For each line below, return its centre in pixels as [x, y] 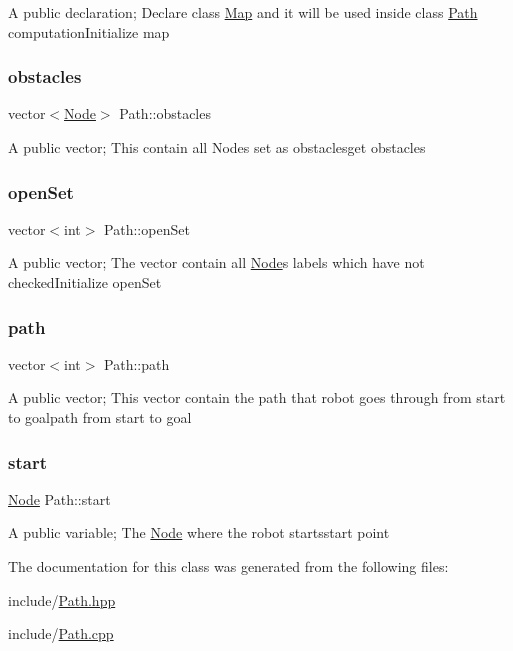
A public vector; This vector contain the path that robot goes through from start [257, 397]
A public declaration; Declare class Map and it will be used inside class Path [243, 12]
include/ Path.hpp [62, 599]
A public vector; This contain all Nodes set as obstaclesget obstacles [217, 147]
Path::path [137, 363]
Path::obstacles [165, 113]
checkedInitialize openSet [85, 282]
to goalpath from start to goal [100, 417]
